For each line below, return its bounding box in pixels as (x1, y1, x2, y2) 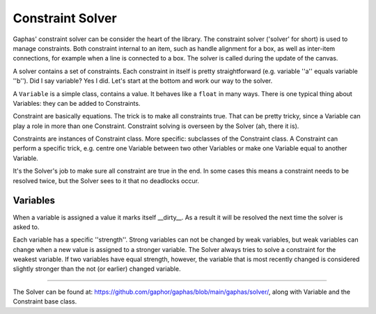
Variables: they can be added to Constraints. (13, 99, 141, 107)
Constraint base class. (13, 297, 77, 306)
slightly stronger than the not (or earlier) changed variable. (13, 265, 181, 273)
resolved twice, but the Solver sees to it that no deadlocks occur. (13, 176, 200, 185)
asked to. (13, 223, 40, 231)
